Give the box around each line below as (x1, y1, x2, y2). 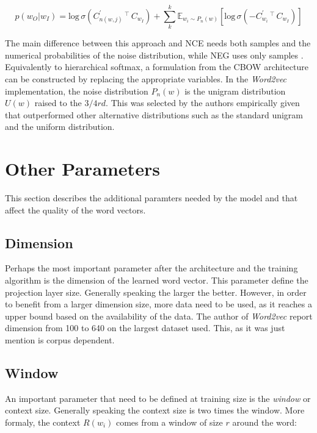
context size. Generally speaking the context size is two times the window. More (5, 404, 305, 417)
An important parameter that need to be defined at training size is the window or (5, 392, 311, 404)
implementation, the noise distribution (5, 84, 148, 97)
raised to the (34, 96, 82, 109)
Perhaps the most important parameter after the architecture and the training (5, 262, 298, 274)
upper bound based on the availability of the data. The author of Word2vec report (5, 309, 313, 322)
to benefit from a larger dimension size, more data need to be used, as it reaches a (5, 298, 312, 310)
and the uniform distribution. (5, 120, 115, 133)
